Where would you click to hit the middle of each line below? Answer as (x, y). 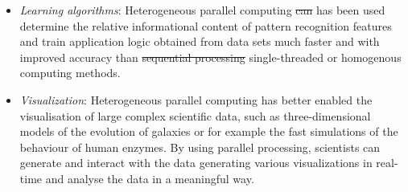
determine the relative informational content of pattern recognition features (206, 25)
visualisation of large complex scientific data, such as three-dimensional (195, 115)
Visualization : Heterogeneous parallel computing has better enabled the (196, 99)
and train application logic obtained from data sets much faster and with (200, 41)
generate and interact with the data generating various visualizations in (196, 163)
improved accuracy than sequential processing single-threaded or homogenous (210, 57)
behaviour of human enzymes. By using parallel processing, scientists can (200, 147)
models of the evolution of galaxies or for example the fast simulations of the (209, 131)
